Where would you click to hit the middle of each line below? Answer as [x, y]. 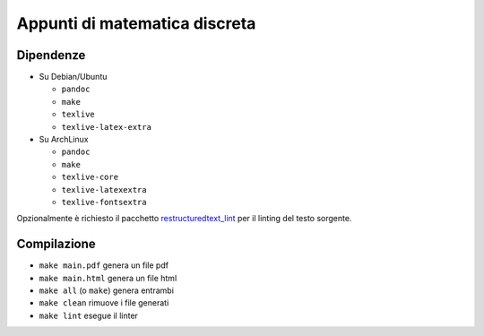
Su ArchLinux [64, 140]
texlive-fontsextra [104, 202]
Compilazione [56, 244]
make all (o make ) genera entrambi [107, 290]
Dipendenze [51, 55]
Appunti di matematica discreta [136, 23]
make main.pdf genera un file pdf [104, 265]
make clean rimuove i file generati [104, 303]
